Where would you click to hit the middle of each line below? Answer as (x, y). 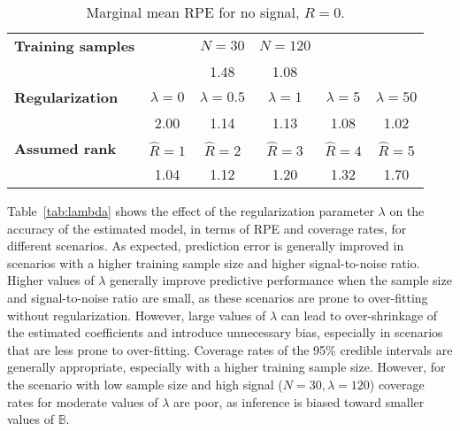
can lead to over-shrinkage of (359, 315)
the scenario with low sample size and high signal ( (145, 384)
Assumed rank (65, 148)
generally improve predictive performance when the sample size (281, 280)
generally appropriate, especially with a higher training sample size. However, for (226, 367)
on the (407, 211)
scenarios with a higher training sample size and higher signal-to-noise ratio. (214, 262)
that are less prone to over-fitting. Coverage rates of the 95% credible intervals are (230, 349)
